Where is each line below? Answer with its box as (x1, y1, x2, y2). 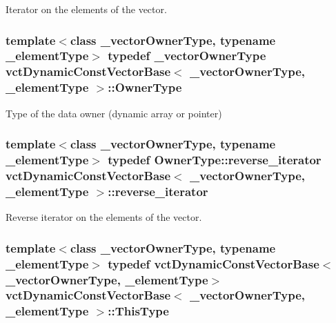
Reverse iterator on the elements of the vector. (6, 210, 202, 224)
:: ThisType (108, 302, 169, 320)
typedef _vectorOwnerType (108, 47, 266, 64)
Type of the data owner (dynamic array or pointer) (6, 106, 222, 120)
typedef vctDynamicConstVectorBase (108, 255, 319, 272)
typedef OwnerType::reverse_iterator (108, 151, 322, 168)
